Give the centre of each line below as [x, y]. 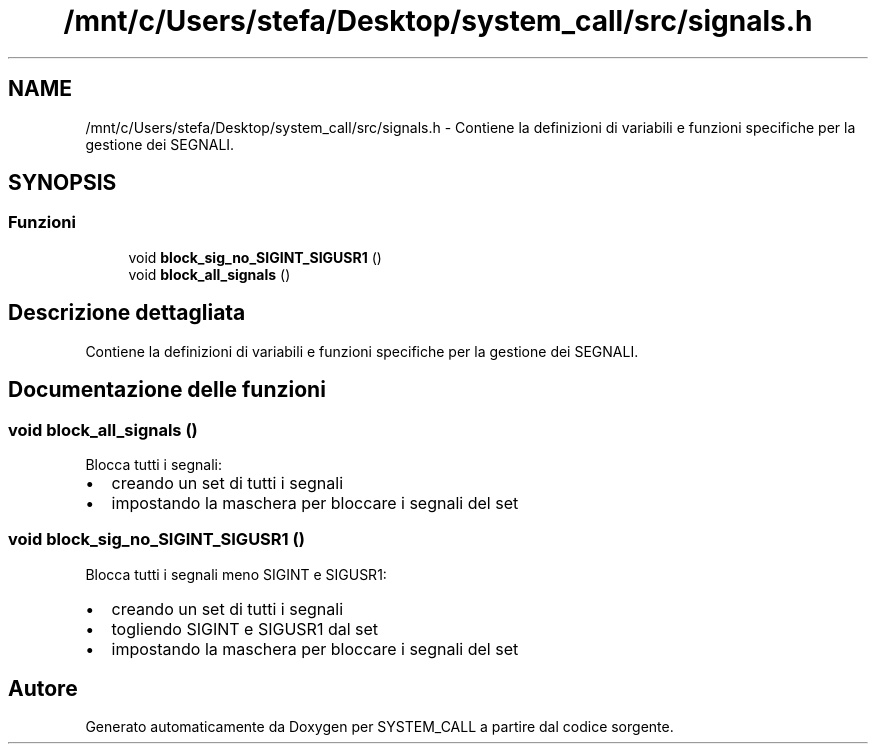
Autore [43, 689]
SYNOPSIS [62, 183]
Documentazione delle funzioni [167, 390]
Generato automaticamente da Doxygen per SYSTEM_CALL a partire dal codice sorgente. [379, 727]
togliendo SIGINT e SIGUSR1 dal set [245, 628]
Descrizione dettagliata [127, 313]
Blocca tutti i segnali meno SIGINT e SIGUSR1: [236, 574]
